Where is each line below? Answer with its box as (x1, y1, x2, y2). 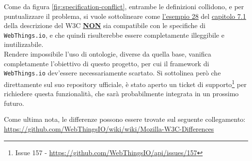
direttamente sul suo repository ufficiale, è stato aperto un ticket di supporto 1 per (4, 77, 247, 89)
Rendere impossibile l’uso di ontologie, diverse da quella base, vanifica (4, 49, 211, 59)
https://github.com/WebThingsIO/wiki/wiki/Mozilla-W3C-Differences (4, 123, 214, 133)
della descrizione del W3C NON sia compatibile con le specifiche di (4, 20, 205, 30)
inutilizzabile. (4, 39, 44, 49)
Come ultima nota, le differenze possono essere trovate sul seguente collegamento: (4, 114, 246, 124)
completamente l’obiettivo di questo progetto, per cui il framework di (4, 58, 209, 68)
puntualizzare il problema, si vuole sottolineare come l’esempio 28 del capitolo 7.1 (4, 11, 246, 21)
